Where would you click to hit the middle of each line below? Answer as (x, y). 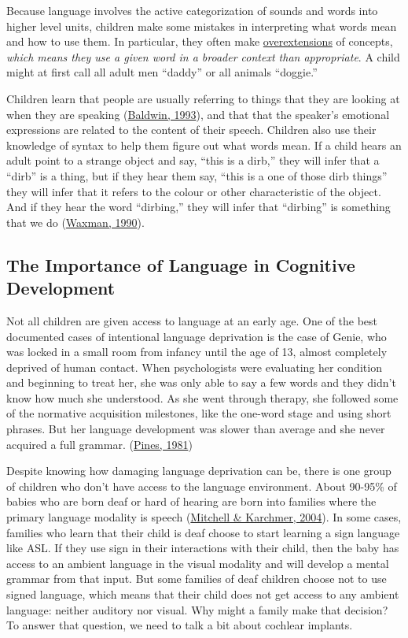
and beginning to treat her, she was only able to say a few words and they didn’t (201, 382)
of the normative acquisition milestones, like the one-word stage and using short (199, 413)
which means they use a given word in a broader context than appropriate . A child (203, 56)
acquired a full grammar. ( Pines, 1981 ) (99, 444)
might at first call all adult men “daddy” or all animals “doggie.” (162, 72)
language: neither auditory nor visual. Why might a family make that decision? (197, 609)
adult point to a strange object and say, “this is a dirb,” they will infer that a (193, 160)
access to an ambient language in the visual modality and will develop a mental (198, 563)
